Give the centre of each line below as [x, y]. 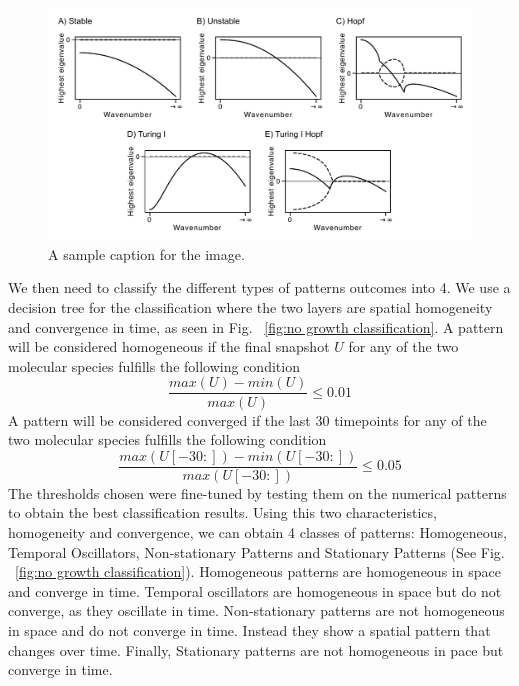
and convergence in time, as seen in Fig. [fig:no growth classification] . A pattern [256, 326]
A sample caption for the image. [146, 253]
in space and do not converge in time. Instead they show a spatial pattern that [249, 629]
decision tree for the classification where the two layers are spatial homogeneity [250, 307]
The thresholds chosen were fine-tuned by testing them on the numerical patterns [257, 492]
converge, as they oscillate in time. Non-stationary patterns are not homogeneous [256, 610]
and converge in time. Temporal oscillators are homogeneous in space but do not [255, 590]
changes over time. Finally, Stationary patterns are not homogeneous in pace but [256, 649]
